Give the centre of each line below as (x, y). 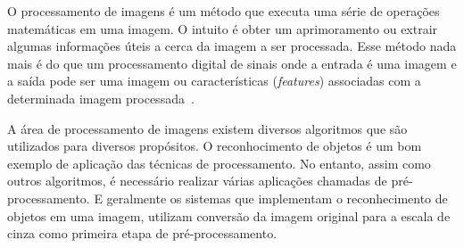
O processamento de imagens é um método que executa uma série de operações (224, 11)
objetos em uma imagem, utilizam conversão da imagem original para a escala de (229, 215)
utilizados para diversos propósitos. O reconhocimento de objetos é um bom (215, 146)
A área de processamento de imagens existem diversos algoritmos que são (207, 128)
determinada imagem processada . (101, 98)
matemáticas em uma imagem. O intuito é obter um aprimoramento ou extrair (223, 28)
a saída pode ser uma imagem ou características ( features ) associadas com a (214, 81)
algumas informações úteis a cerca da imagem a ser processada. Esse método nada (232, 46)
